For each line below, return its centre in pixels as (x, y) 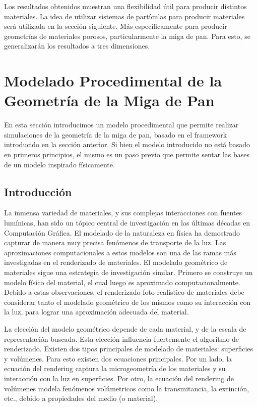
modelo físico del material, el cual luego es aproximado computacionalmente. (122, 282)
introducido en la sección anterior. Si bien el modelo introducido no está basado (127, 144)
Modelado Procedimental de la (113, 81)
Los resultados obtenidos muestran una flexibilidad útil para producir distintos (125, 6)
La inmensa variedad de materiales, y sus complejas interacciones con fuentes (123, 213)
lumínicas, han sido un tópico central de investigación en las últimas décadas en (127, 223)
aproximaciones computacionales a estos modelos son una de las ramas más (120, 252)
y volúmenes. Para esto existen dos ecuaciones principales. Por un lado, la (118, 358)
